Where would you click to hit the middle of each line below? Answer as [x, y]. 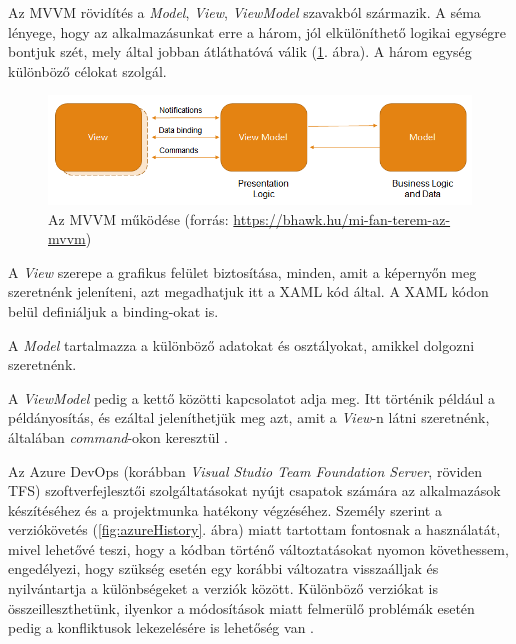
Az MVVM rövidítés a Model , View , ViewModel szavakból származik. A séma [244, 12]
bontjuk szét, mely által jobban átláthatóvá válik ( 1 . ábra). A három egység [240, 51]
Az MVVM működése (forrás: [138, 218]
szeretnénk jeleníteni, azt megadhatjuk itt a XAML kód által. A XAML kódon [248, 291]
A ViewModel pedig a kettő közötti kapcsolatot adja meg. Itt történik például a [251, 397]
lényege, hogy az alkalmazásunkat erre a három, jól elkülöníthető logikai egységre [257, 31]
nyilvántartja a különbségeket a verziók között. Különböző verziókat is [223, 588]
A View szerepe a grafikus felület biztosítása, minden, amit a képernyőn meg [242, 271]
